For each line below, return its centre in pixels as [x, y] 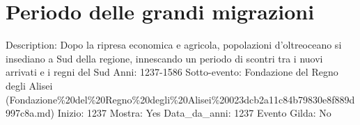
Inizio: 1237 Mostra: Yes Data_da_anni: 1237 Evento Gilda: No [194, 113]
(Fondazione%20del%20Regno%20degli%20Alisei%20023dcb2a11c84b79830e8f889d [180, 99]
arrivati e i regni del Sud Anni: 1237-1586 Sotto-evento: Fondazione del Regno [172, 72]
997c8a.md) [30, 113]
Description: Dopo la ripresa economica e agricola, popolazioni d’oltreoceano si [174, 45]
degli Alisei [29, 85]
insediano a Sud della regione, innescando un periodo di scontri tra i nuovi [164, 58]
